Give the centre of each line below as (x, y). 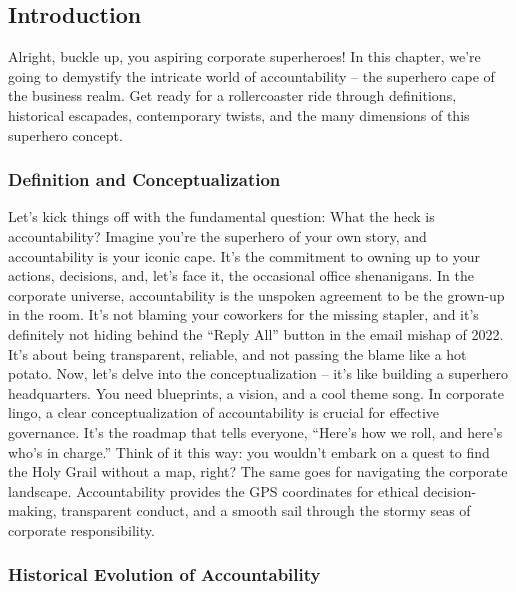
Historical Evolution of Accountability (164, 574)
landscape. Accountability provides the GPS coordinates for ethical (213, 490)
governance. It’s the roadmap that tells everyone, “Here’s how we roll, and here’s (255, 431)
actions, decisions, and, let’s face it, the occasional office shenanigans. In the (241, 275)
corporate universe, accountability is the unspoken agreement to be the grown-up (256, 294)
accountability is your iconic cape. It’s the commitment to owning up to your (244, 255)
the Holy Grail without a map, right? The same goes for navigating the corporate (258, 471)
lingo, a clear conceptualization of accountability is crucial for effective (224, 412)
